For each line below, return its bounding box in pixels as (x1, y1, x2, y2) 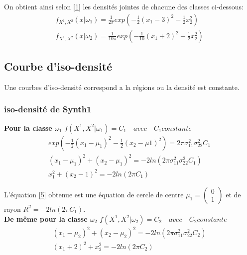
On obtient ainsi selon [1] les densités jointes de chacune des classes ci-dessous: (4, 1, 244, 11)
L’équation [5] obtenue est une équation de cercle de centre (4, 189, 184, 199)
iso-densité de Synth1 (4, 103, 92, 115)
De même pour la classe (4, 213, 88, 224)
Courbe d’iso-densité (4, 59, 113, 74)
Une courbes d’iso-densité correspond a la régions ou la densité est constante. (4, 82, 240, 92)
